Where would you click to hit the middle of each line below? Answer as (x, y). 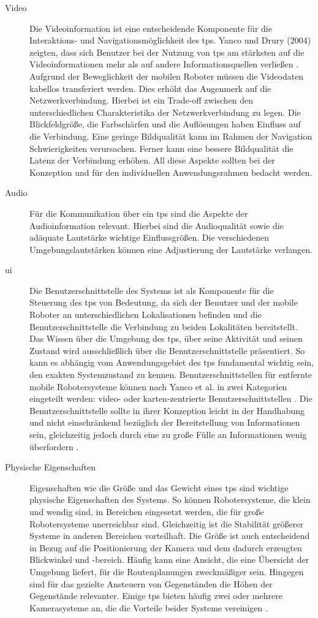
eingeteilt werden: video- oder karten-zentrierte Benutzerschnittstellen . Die (171, 398)
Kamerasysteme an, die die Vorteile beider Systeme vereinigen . (149, 607)
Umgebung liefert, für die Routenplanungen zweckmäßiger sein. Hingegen (167, 571)
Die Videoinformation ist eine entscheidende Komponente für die (151, 28)
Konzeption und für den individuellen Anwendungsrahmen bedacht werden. (171, 172)
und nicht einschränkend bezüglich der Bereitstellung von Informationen (165, 422)
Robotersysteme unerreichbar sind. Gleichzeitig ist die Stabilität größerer (166, 523)
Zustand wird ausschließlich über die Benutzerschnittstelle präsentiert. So (167, 350)
